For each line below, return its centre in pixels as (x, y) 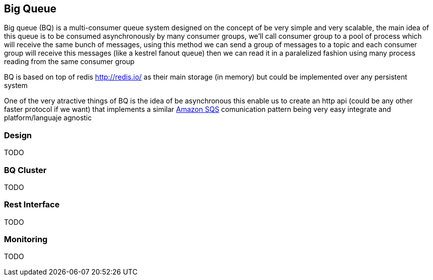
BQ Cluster (25, 170)
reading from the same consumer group (69, 62)
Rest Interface (32, 205)
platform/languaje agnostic (48, 118)
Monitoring (26, 239)
